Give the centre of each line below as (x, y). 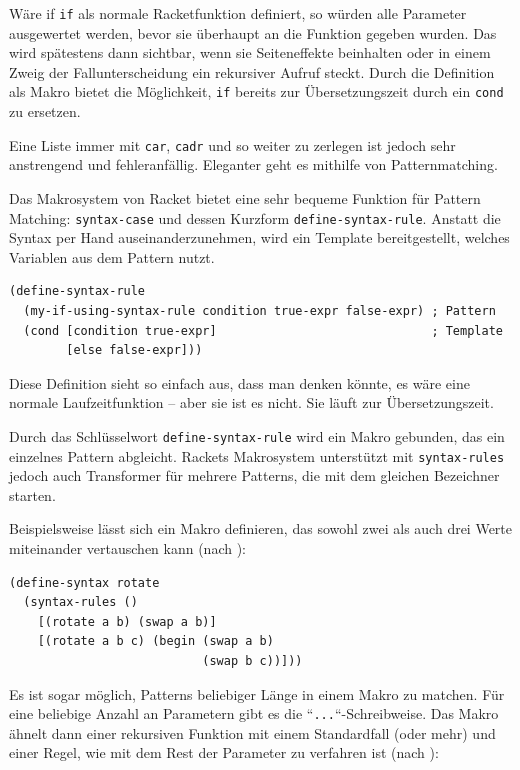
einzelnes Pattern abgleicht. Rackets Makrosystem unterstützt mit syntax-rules (257, 455)
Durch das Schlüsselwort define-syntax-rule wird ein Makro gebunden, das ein (257, 435)
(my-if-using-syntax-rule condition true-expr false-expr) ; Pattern (259, 310)
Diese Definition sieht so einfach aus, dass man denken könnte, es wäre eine (239, 382)
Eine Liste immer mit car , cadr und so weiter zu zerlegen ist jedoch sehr (232, 144)
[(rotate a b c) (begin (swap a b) (155, 641)
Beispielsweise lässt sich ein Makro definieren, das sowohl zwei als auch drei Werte (261, 528)
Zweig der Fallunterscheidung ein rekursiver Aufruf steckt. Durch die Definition (252, 71)
